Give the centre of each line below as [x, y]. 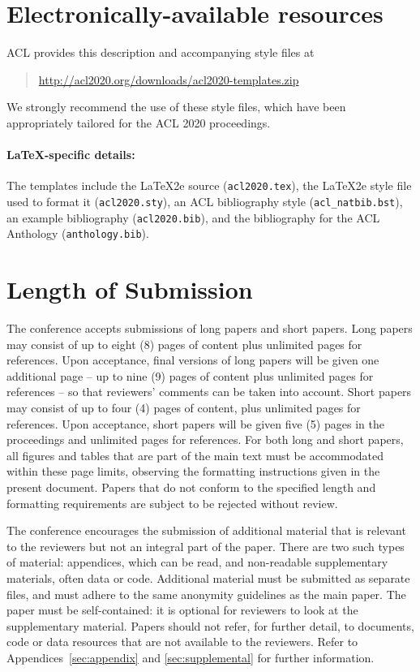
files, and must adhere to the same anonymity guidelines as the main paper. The [206, 594]
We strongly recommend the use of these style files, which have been [176, 107]
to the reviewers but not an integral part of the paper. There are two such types [206, 546]
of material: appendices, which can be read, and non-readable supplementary [197, 562]
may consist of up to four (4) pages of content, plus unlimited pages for [184, 408]
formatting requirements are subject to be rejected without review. [172, 503]
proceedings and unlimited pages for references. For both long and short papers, [205, 439]
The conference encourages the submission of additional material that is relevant [206, 530]
